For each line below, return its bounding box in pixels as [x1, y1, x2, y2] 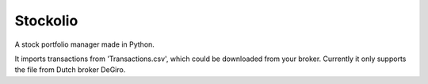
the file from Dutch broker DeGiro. [14, 65, 126, 74]
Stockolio [14, 12, 78, 29]
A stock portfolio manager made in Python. [14, 40, 155, 49]
